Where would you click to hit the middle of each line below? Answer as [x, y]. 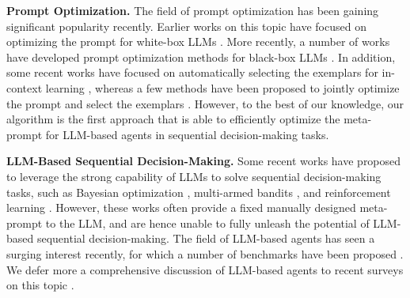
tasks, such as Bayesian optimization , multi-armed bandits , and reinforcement [199, 192]
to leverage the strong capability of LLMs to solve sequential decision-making [194, 176]
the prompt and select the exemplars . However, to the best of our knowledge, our [205, 103]
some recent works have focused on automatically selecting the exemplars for [192, 72]
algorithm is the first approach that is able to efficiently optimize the [173, 119]
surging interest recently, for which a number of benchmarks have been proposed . [205, 253]
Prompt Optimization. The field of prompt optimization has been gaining [193, 10]
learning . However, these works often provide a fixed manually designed [181, 207]
